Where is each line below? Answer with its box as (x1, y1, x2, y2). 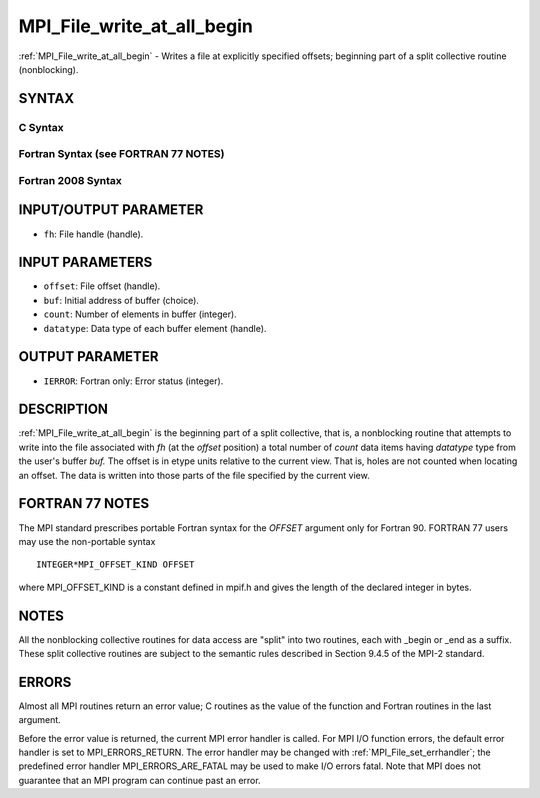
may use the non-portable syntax (18, 535, 156, 547)
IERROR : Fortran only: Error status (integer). (43, 375, 224, 387)
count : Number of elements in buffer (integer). (43, 308, 237, 320)
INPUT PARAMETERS (18, 254, 153, 271)
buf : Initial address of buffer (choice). (43, 294, 200, 306)
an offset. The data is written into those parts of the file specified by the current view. (18, 469, 370, 481)
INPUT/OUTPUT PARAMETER (18, 201, 204, 219)
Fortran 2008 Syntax (18, 173, 122, 187)
